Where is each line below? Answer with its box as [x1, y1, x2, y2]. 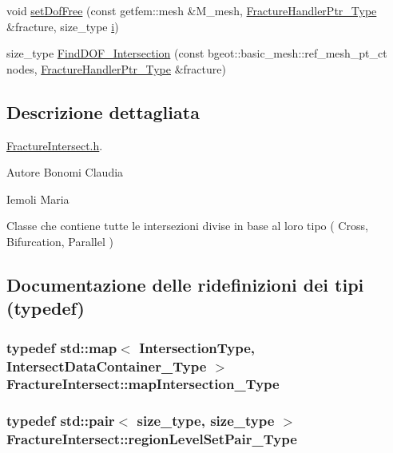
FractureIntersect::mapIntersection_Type [6, 374, 280, 394]
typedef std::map [6, 337, 117, 357]
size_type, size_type [137, 411, 275, 431]
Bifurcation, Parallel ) [6, 232, 113, 249]
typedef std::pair [6, 411, 115, 431]
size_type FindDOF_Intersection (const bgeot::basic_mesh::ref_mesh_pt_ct [6, 45, 387, 62]
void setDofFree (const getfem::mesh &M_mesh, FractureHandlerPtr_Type [6, 2, 377, 18]
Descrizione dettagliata [6, 99, 200, 124]
